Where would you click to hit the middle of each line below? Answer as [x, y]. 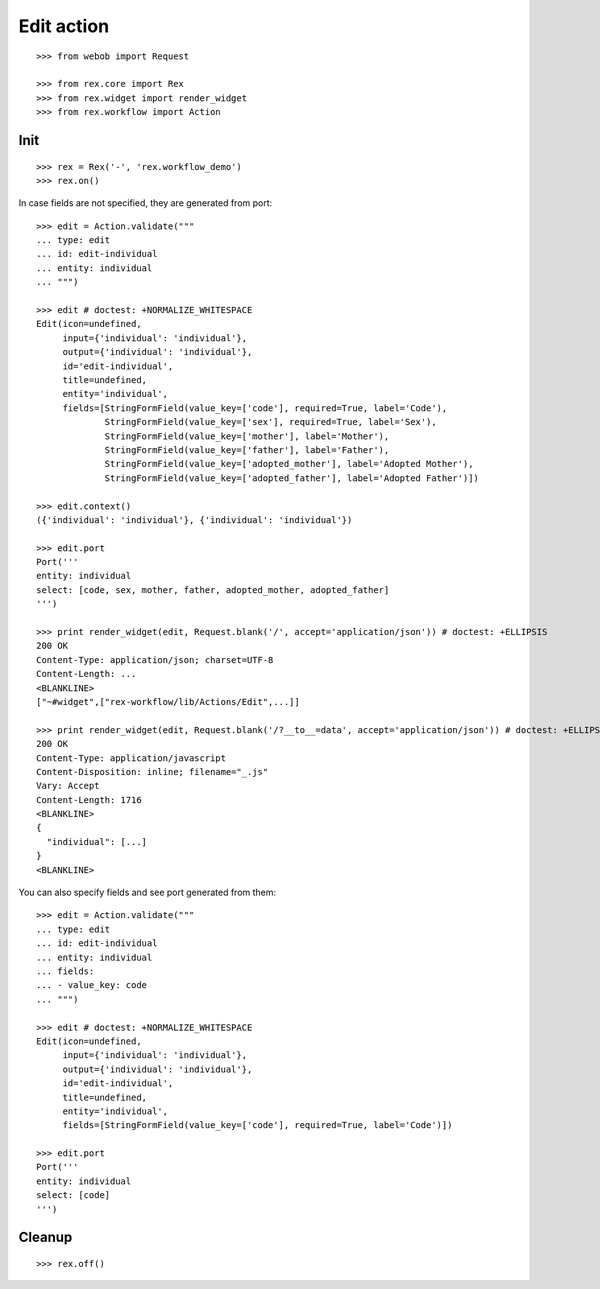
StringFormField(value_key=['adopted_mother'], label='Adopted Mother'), [289, 464]
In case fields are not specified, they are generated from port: [145, 203]
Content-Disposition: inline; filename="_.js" [152, 771]
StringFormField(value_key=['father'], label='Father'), [247, 449]
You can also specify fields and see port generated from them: [147, 892]
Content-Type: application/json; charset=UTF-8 [155, 659]
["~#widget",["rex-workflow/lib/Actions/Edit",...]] [168, 701]
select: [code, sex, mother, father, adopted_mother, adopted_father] [213, 589]
